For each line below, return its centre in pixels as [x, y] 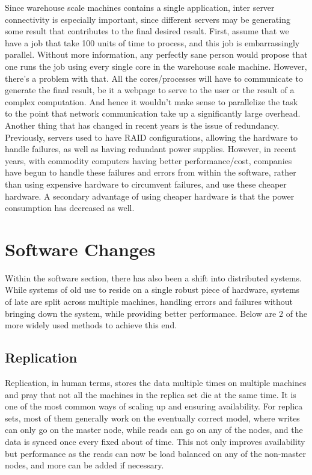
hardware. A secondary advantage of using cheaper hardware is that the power [150, 196]
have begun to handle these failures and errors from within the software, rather [151, 172]
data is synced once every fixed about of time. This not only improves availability [155, 441]
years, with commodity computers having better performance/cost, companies [148, 160]
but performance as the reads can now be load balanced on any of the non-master [155, 453]
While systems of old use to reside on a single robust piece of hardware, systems [152, 290]
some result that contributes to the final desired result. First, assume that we [147, 31]
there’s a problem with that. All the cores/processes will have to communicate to [154, 78]
